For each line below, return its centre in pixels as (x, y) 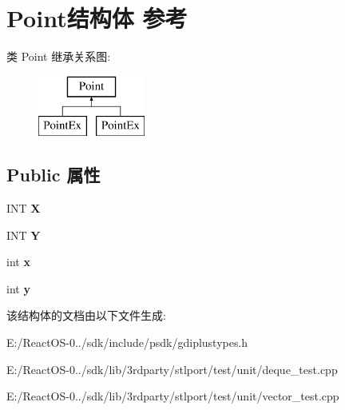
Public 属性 (54, 175)
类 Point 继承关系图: (59, 56)
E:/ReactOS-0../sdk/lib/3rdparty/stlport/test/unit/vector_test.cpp (173, 396)
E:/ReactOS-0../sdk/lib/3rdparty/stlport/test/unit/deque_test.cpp (172, 369)
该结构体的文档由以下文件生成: (86, 315)
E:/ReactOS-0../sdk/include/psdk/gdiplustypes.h (127, 342)
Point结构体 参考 (97, 18)
